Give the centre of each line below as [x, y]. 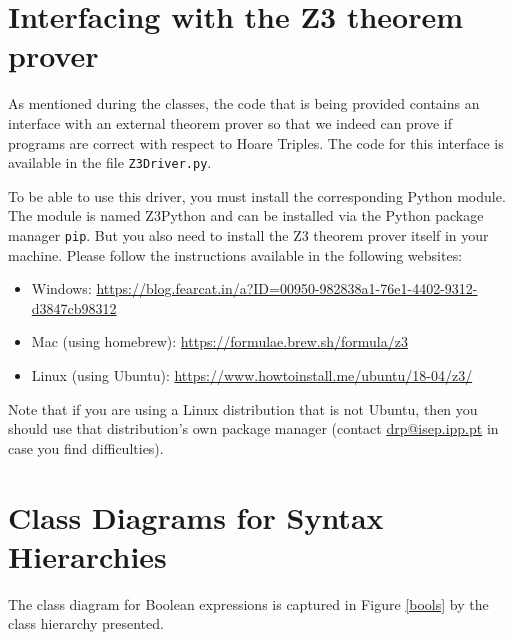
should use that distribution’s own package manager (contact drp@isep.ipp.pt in [253, 428]
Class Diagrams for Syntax [196, 516]
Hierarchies [87, 555]
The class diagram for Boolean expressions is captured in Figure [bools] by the [248, 603]
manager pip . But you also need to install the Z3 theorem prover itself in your [248, 234]
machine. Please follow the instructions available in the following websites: [235, 254]
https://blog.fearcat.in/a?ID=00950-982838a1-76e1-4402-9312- [287, 288]
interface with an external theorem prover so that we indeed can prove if [230, 122]
